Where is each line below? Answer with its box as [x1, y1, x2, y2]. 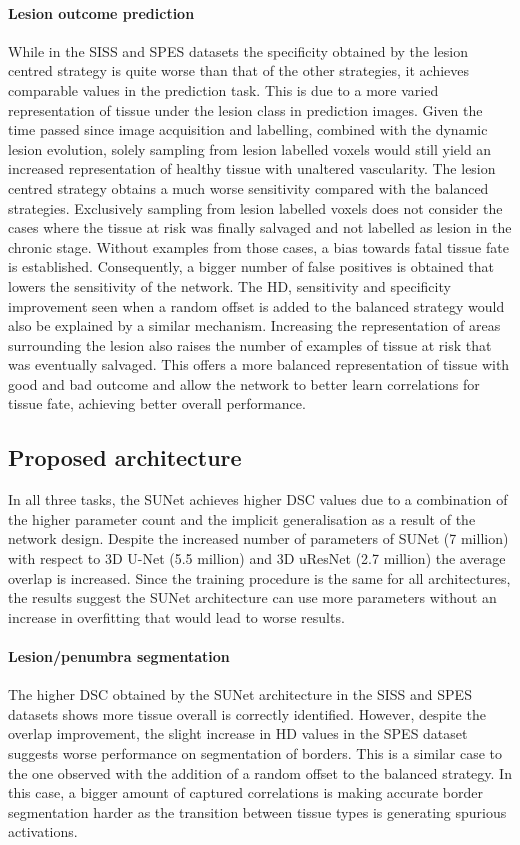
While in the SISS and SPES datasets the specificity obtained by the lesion [8, 40, 469, 61]
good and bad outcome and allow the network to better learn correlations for [8, 373, 480, 394]
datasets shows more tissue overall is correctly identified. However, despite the [8, 703, 486, 724]
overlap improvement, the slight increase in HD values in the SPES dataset [8, 723, 468, 744]
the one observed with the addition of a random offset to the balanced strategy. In [8, 762, 512, 783]
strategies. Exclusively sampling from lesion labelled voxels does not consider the [8, 197, 503, 218]
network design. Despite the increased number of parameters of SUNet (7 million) [8, 528, 509, 549]
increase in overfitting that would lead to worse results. [8, 606, 345, 627]
